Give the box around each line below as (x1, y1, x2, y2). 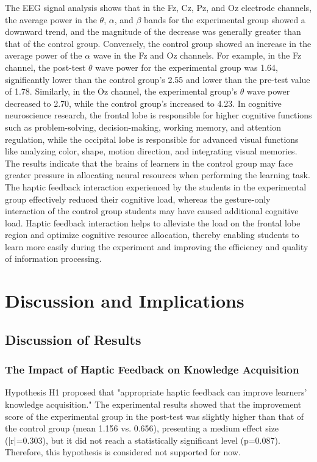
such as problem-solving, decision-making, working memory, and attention (5, 120, 282, 133)
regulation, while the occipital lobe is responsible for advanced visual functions (5, 132, 299, 145)
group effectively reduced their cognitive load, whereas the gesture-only (5, 192, 271, 205)
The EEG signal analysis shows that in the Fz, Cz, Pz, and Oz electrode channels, (5, 1, 312, 13)
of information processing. (5, 252, 102, 265)
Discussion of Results (5, 330, 141, 348)
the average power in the (5, 13, 97, 26)
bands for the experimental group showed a (144, 13, 305, 26)
